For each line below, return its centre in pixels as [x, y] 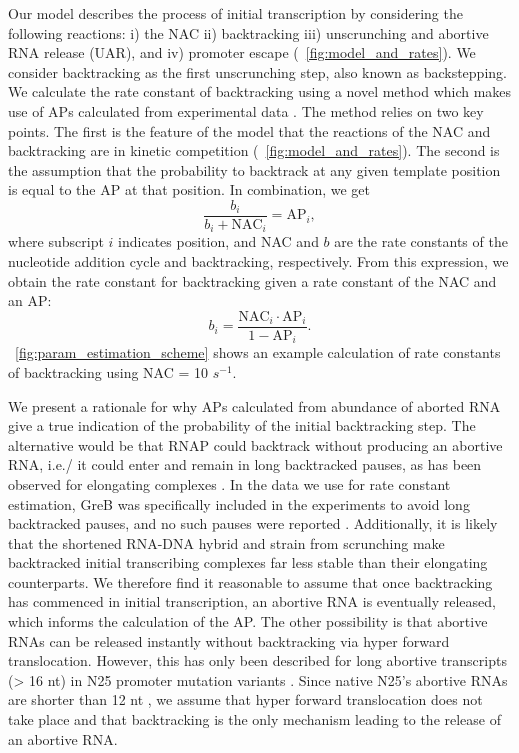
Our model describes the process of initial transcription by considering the [235, 13]
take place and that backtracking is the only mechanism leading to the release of [254, 719]
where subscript [56, 241]
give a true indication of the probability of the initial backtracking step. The [242, 425]
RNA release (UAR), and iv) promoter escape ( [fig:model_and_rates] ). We [242, 52]
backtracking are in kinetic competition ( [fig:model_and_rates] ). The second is [254, 150]
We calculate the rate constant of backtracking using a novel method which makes [260, 91]
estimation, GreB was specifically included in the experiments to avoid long [239, 503]
